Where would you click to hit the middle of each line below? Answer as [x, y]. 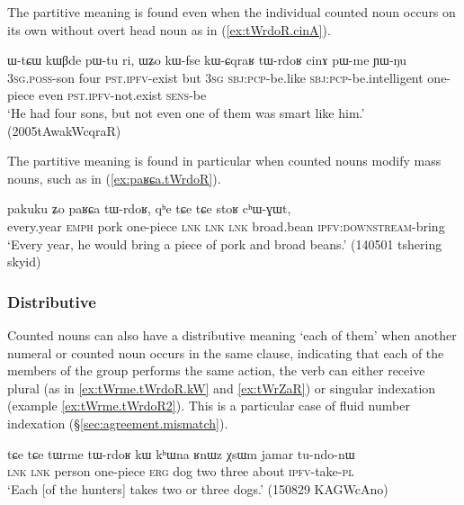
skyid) [24, 262]
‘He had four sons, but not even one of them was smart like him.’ [186, 112]
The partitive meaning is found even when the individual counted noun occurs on [232, 12]
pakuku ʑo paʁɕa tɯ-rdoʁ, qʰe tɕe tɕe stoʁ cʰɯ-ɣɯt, [149, 208]
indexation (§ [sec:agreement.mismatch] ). [118, 423]
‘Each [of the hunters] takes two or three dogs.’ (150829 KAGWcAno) [198, 488]
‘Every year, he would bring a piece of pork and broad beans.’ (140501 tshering [225, 243]
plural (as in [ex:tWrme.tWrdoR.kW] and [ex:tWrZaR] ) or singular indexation [222, 388]
